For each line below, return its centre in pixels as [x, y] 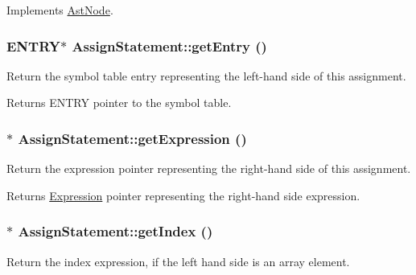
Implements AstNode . [60, 10]
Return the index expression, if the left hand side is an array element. [178, 261]
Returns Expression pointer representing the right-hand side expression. [183, 195]
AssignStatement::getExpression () [132, 138]
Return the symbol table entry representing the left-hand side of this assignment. [206, 75]
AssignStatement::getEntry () [169, 45]
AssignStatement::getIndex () [115, 231]
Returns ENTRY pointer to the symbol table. [119, 103]
